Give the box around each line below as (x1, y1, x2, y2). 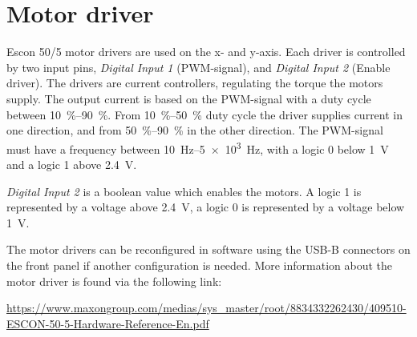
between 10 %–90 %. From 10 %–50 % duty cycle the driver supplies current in (6, 106, 403, 122)
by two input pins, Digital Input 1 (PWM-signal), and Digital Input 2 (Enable (6, 58, 391, 75)
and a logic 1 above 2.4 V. (6, 155, 137, 172)
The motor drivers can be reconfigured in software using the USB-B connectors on (6, 241, 411, 258)
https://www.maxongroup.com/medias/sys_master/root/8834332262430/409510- (6, 299, 407, 316)
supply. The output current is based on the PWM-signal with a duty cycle (6, 90, 371, 106)
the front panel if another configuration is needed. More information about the (6, 256, 393, 273)
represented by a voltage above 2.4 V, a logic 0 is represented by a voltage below (6, 199, 405, 215)
